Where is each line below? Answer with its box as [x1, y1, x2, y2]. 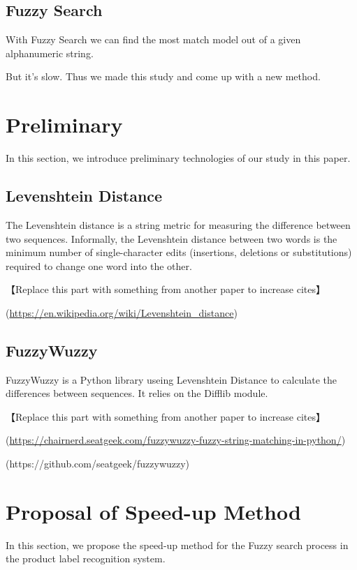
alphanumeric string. [6, 45, 94, 60]
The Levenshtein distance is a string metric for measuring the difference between [6, 217, 351, 232]
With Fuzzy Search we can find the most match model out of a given [6, 32, 301, 47]
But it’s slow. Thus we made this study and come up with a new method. [6, 69, 321, 84]
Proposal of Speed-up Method [6, 497, 301, 525]
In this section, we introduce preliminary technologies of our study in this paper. [6, 151, 351, 165]
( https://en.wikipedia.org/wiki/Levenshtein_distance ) [6, 305, 238, 320]
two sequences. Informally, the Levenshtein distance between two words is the [6, 231, 337, 246]
